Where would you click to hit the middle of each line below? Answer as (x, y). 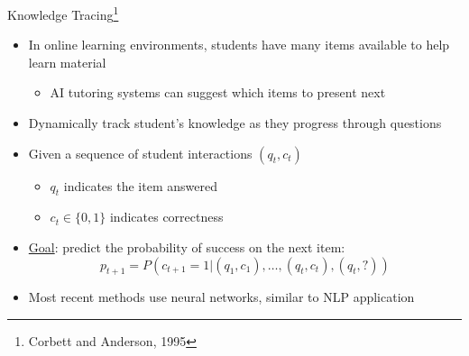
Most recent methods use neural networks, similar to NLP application (221, 297)
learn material (67, 62)
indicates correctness (166, 217)
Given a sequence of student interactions (140, 153)
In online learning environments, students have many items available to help (239, 45)
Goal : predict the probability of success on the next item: (187, 247)
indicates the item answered (140, 185)
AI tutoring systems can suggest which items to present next (218, 92)
